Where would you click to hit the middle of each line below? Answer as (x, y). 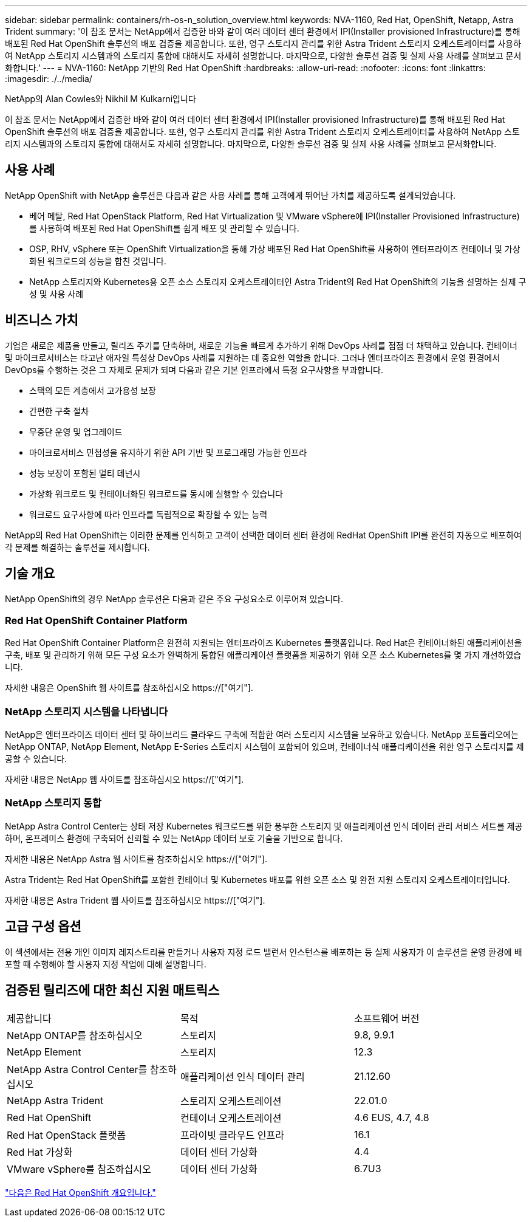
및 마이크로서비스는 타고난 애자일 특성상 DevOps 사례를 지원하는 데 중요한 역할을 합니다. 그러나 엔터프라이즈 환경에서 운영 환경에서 (253, 357)
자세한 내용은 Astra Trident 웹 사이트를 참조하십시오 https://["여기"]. (135, 900)
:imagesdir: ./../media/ (49, 79)
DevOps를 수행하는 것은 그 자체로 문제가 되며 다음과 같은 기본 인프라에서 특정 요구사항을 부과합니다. (194, 369)
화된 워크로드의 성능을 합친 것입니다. (98, 261)
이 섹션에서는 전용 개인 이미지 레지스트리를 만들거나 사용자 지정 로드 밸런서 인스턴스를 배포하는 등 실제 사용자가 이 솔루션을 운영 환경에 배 (264, 952)
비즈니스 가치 (42, 320)
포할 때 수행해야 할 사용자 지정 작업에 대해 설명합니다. (106, 964)
